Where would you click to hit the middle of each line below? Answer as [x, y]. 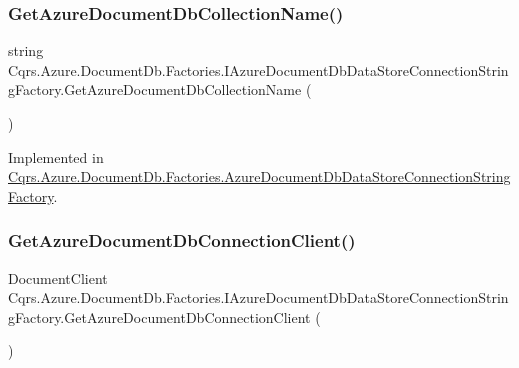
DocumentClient [58, 277]
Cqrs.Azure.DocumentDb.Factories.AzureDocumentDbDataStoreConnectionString [259, 176]
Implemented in [56, 156]
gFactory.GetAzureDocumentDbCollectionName [155, 89]
